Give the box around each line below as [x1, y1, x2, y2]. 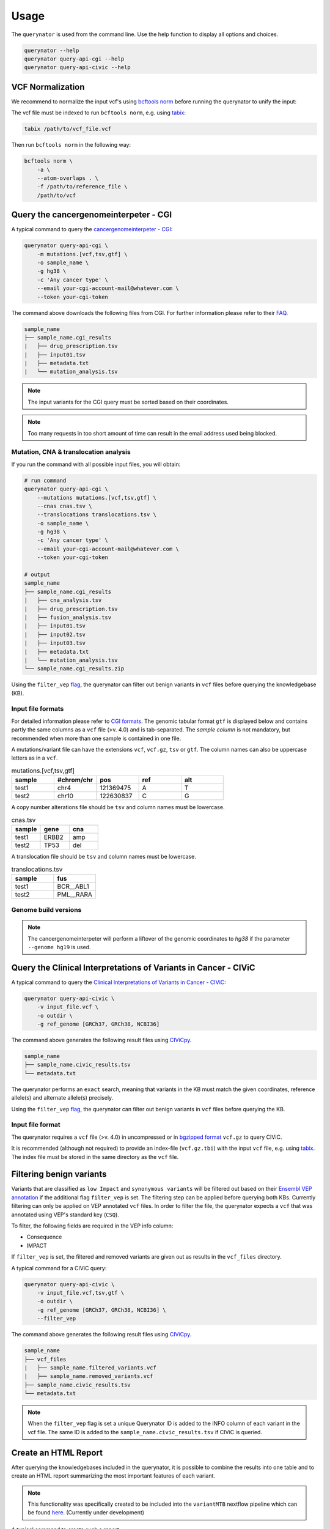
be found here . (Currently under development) [28, 1509, 145, 1516]
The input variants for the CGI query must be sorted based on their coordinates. [28, 398, 229, 405]
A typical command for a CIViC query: [11, 1264, 107, 1272]
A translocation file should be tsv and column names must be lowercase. [11, 853, 197, 860]
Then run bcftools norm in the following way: [11, 141, 131, 149]
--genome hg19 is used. [28, 944, 91, 951]
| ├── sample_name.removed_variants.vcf [24, 1373, 153, 1380]
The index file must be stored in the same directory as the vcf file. [11, 1153, 179, 1160]
